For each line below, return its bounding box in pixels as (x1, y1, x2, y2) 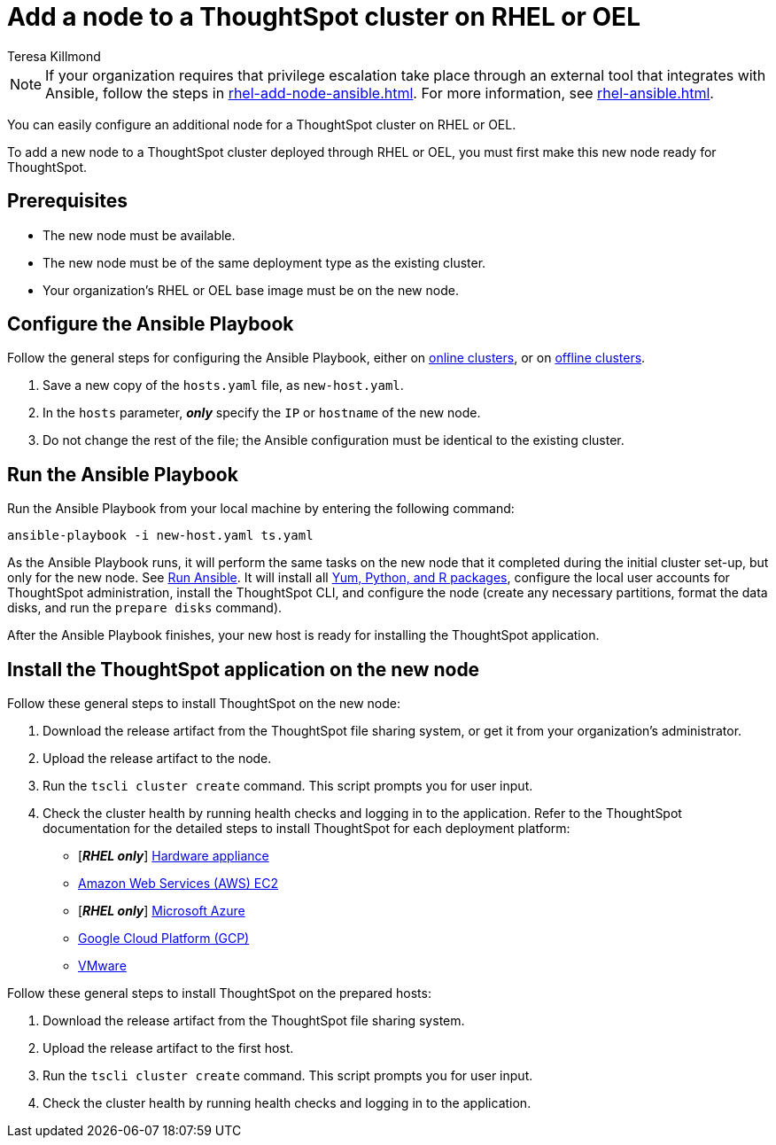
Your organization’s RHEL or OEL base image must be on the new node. (43, 282, 459, 298)
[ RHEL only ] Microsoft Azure (78, 903, 245, 919)
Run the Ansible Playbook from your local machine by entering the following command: (7, 501, 515, 517)
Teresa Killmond (7, 48, 101, 64)
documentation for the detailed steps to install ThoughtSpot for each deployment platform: (43, 821, 570, 837)
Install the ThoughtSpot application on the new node (7, 658, 480, 681)
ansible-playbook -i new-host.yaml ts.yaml (7, 528, 314, 543)
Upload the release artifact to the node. (43, 751, 272, 767)
